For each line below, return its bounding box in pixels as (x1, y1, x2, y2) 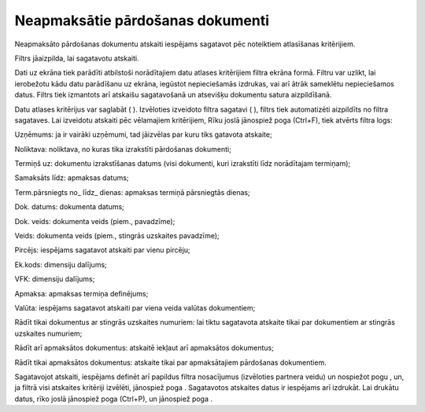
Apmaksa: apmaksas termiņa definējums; (14, 289, 149, 298)
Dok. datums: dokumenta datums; (14, 202, 125, 212)
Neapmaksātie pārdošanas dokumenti (14, 12, 270, 29)
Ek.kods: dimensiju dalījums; (14, 259, 108, 269)
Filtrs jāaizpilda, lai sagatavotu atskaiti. (14, 53, 139, 63)
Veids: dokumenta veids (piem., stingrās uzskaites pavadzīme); (14, 231, 220, 241)
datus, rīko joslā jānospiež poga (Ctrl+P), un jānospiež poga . (14, 394, 213, 403)
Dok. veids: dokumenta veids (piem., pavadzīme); (14, 216, 176, 226)
